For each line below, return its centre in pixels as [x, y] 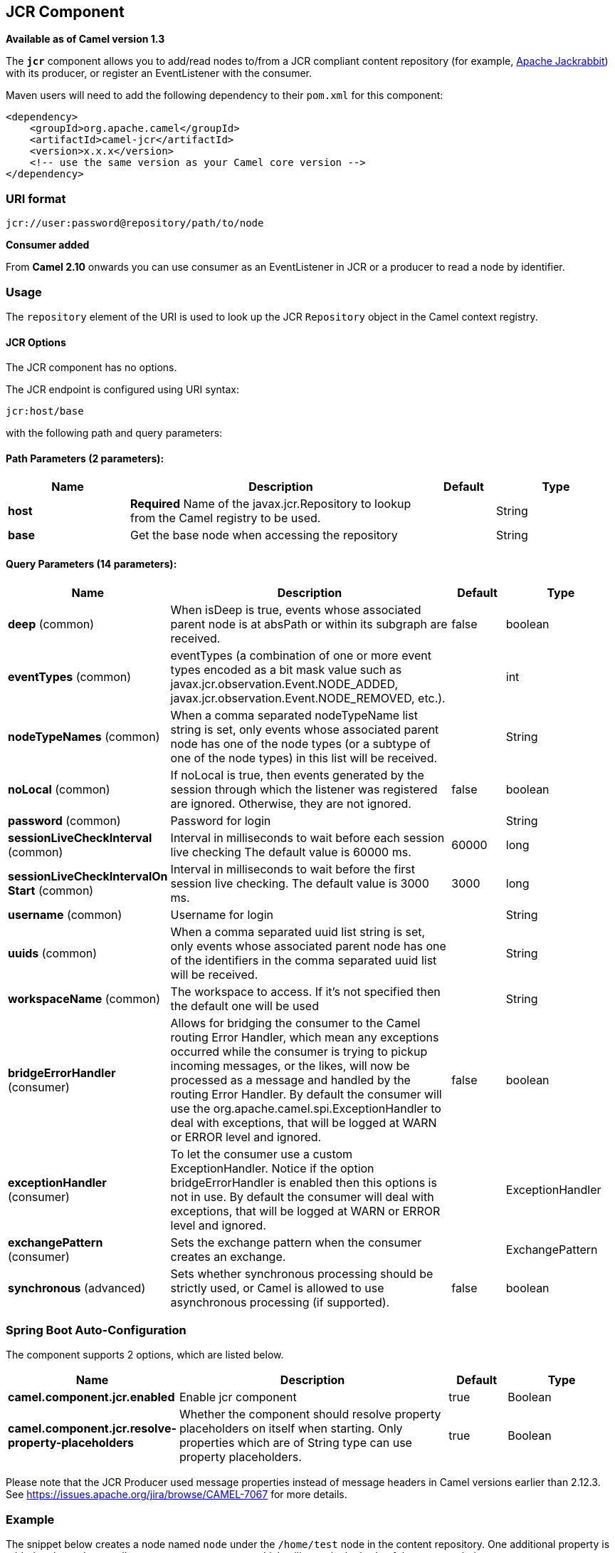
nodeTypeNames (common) [84, 736]
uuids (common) [53, 953]
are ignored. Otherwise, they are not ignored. [291, 803]
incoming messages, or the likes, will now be [290, 1065]
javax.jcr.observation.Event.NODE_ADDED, [284, 684]
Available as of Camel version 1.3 [85, 39]
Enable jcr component [238, 1397]
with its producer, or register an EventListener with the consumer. [159, 73]
